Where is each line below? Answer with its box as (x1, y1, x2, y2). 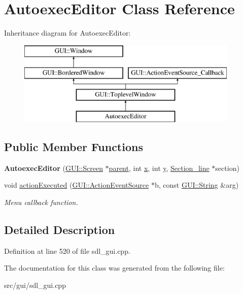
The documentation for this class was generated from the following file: (4, 262, 225, 273)
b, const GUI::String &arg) (154, 180, 239, 190)
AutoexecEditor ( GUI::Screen (4, 162, 103, 173)
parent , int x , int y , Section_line (109, 162, 210, 173)
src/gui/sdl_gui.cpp (4, 279, 66, 290)
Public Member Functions (4, 138, 143, 154)
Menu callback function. (4, 196, 78, 207)
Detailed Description (4, 221, 115, 237)
